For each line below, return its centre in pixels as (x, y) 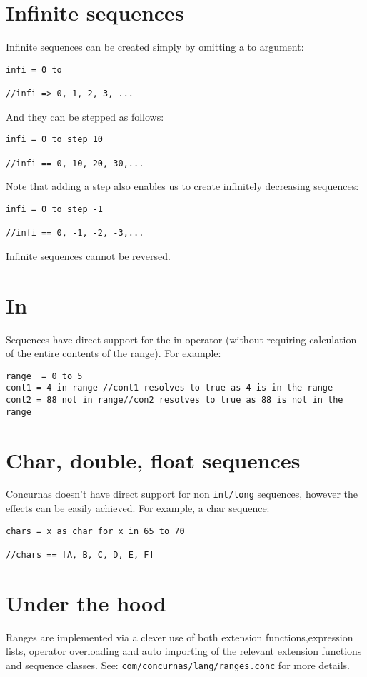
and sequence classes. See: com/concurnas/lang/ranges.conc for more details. (178, 665)
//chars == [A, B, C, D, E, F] (80, 555)
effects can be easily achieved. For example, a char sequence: (138, 508)
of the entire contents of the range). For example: (114, 353)
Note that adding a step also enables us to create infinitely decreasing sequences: (182, 186)
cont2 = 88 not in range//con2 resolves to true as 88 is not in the (175, 400)
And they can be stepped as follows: (85, 116)
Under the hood (86, 602)
